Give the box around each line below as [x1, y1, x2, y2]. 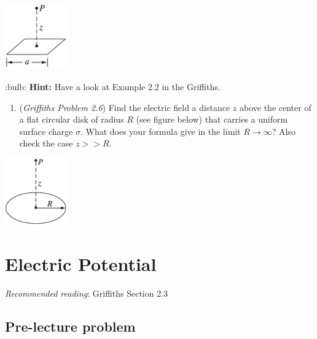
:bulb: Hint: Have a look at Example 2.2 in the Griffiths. [5, 80, 221, 93]
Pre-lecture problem [5, 316, 136, 335]
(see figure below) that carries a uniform [136, 113, 288, 126]
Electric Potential [5, 251, 157, 276]
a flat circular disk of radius [19, 113, 124, 126]
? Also [272, 124, 295, 137]
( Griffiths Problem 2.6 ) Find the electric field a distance [19, 101, 230, 113]
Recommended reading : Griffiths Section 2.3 [5, 286, 168, 299]
